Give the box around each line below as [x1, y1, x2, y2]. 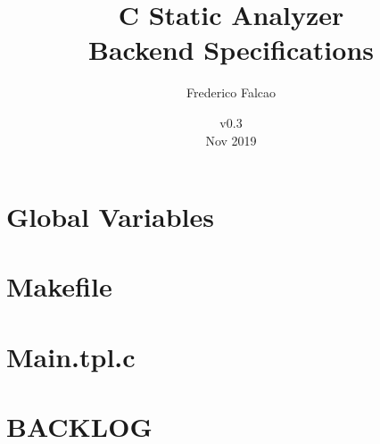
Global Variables [6, 198, 214, 235]
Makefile [6, 268, 112, 305]
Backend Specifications [87, 31, 374, 68]
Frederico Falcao [186, 83, 277, 102]
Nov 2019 [205, 130, 257, 149]
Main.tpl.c [6, 338, 136, 374]
